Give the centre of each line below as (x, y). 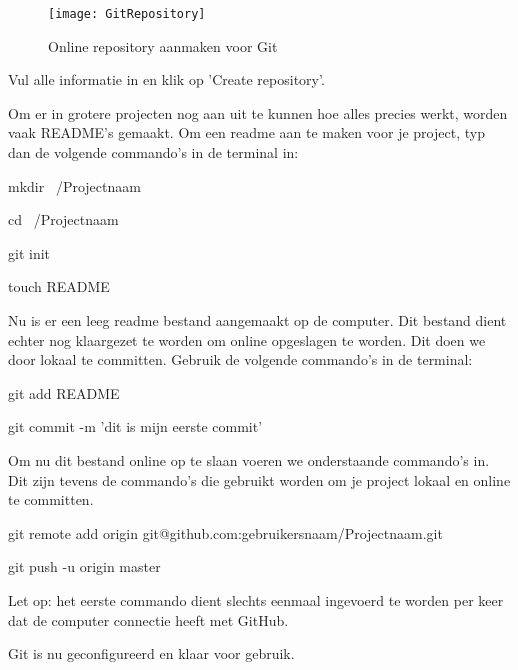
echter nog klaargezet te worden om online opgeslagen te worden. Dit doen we (247, 339)
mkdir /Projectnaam (74, 185)
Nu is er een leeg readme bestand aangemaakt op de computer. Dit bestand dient (257, 320)
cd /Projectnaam (63, 219)
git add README (64, 392)
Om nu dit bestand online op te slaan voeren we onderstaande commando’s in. (249, 459)
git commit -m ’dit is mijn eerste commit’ (135, 426)
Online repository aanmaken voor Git (163, 45)
